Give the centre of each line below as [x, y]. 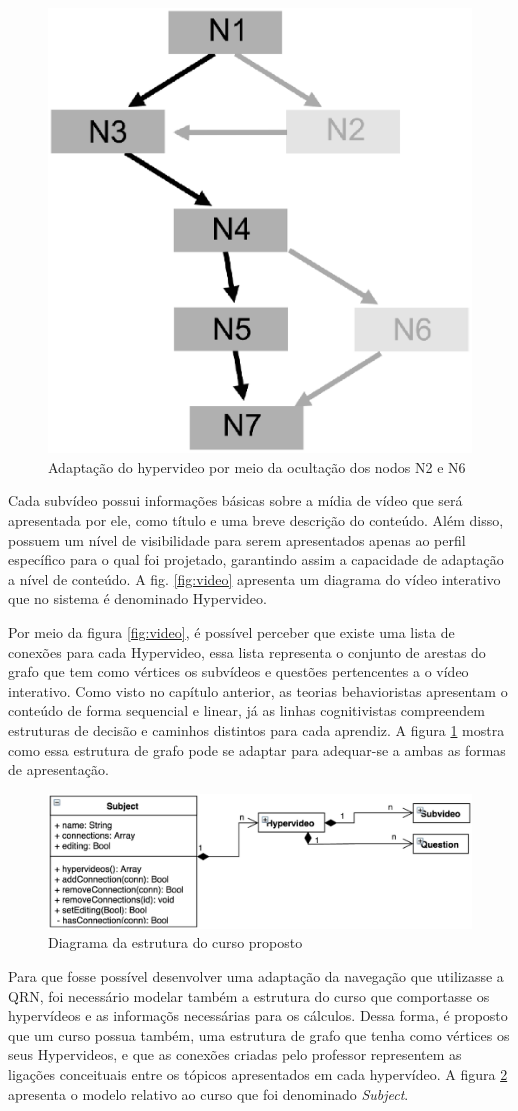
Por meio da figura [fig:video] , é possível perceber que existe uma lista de [231, 632]
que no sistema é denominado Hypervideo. [137, 598]
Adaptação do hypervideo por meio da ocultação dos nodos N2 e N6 [257, 466]
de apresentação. [58, 769]
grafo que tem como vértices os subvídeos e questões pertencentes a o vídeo [238, 671]
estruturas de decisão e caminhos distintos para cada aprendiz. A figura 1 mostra [256, 730]
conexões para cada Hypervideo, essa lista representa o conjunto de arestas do [247, 651]
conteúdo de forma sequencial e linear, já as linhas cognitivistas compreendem [246, 710]
